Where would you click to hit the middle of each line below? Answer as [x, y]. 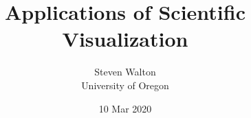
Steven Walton [125, 72]
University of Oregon [125, 85]
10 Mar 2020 [125, 108]
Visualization [125, 39]
